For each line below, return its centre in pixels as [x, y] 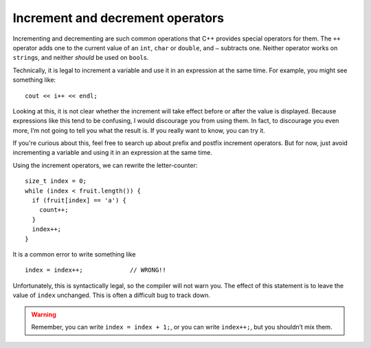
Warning [44, 314]
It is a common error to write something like [74, 254]
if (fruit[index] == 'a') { [79, 200]
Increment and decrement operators [119, 18]
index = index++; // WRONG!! [95, 270]
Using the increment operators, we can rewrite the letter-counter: [105, 165]
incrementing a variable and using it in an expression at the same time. [112, 153]
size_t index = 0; [56, 181]
